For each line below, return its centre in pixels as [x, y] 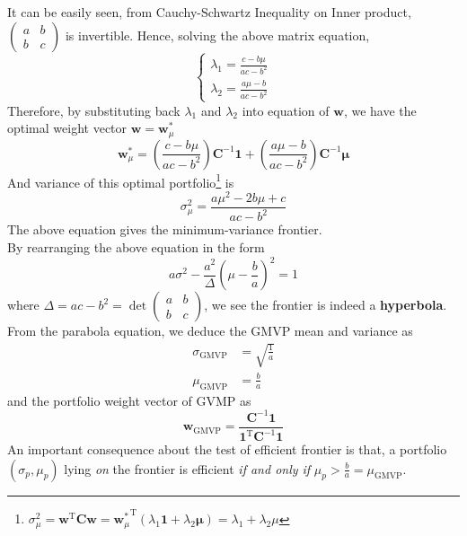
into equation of [286, 110]
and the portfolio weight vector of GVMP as [129, 400]
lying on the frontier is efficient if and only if [187, 468]
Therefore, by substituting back [94, 110]
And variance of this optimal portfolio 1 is [121, 180]
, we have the [380, 110]
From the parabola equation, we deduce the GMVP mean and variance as [210, 330]
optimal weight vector [67, 128]
